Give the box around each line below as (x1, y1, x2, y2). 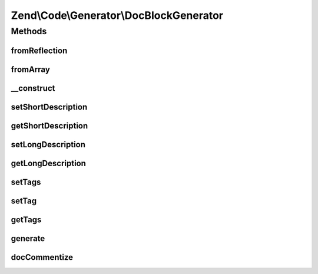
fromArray (11, 64, 50, 74)
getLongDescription (11, 158, 87, 168)
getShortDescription (11, 121, 88, 131)
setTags (11, 177, 41, 187)
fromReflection (11, 45, 68, 55)
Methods (11, 26, 47, 37)
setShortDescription (11, 102, 88, 112)
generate (11, 233, 45, 243)
